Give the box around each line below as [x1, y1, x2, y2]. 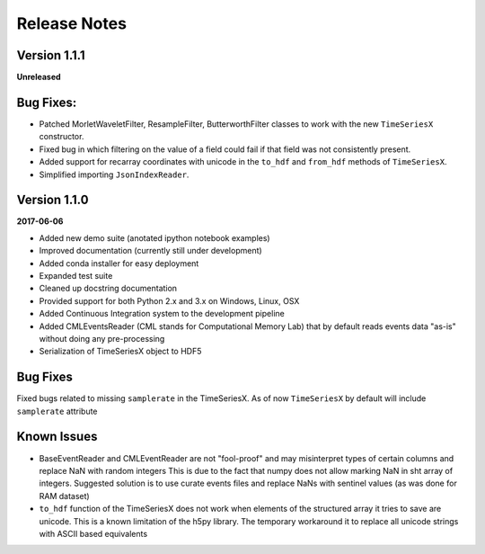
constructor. [39, 131, 84, 142]
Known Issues [16, 429, 98, 444]
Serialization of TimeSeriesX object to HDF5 [39, 346, 202, 357]
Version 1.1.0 [16, 192, 89, 208]
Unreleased [16, 72, 62, 83]
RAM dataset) [39, 490, 90, 501]
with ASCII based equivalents [39, 528, 148, 539]
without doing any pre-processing [39, 333, 165, 344]
